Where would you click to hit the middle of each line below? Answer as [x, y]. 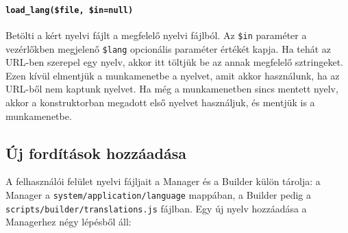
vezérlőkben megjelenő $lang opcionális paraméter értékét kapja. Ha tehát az [169, 48]
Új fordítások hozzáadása [96, 152]
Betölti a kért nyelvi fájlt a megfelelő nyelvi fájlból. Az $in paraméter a [156, 35]
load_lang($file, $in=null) [70, 10]
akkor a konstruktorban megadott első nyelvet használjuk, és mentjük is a [160, 102]
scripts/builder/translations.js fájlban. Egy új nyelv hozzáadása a [156, 208]
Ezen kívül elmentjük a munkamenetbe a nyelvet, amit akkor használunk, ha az [173, 75]
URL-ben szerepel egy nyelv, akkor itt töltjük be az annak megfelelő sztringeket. [174, 62]
